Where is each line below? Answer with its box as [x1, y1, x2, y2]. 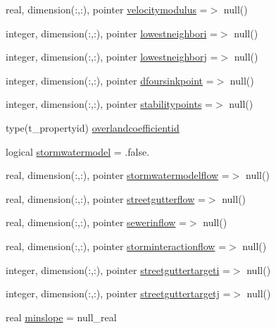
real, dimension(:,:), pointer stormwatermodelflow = [6, 168, 230, 182]
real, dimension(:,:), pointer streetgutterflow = [6, 191, 206, 206]
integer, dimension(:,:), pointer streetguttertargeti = [6, 262, 230, 277]
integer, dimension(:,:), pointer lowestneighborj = [6, 49, 218, 64]
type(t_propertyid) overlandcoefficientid [6, 120, 180, 135]
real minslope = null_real [6, 309, 117, 324]
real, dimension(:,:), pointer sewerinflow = [6, 215, 187, 230]
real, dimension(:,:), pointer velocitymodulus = [6, 2, 208, 16]
